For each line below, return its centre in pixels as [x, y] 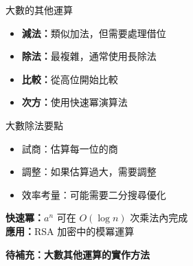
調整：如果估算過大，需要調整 [89, 171]
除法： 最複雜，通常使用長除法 [89, 56]
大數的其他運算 [39, 10]
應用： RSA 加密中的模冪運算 [70, 231]
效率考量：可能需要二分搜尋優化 [94, 194]
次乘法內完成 [159, 218]
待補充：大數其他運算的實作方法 [78, 254]
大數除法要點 [34, 125]
